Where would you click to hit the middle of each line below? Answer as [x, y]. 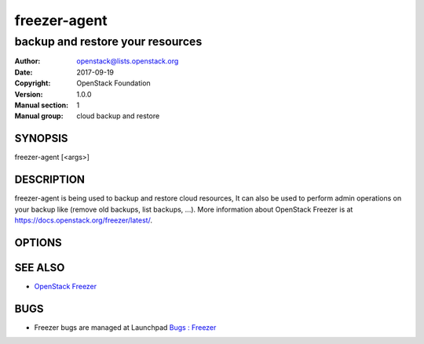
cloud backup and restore [118, 116]
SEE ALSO [40, 268]
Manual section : [42, 105]
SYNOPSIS [41, 138]
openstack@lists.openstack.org [128, 61]
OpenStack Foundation [113, 83]
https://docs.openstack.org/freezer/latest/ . [84, 220]
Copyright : [33, 83]
